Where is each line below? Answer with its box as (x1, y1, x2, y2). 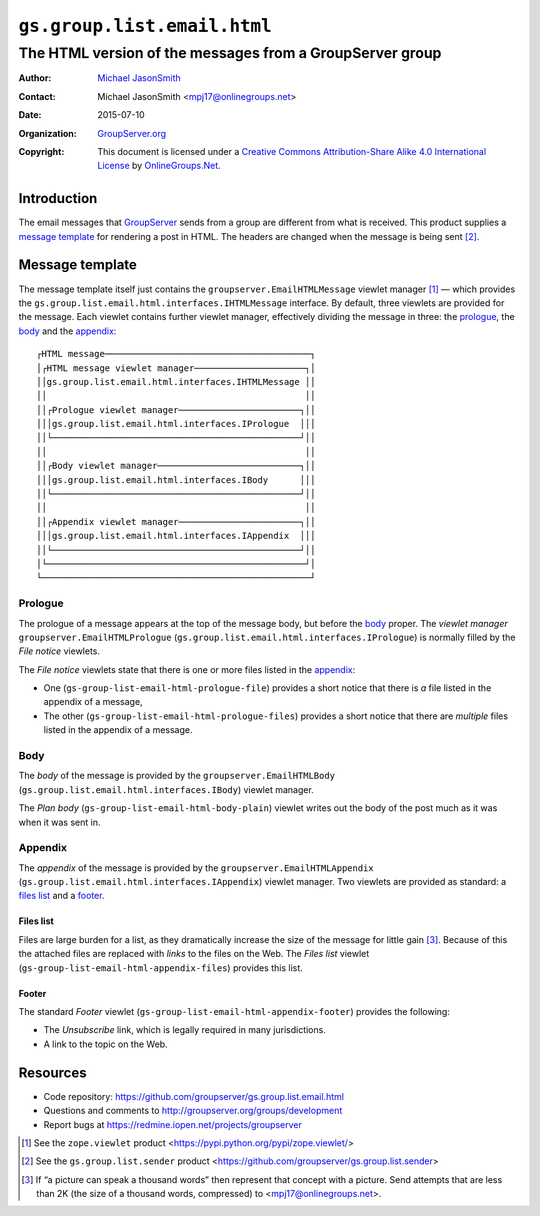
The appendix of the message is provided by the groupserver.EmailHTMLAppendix (18, 861, 374, 874)
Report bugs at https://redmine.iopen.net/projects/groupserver (43, 1118, 302, 1130)
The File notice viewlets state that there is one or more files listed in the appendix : (18, 663, 356, 675)
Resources (18, 1064, 87, 1081)
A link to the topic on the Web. (43, 1038, 169, 1050)
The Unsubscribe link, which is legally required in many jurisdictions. (43, 1024, 327, 1036)
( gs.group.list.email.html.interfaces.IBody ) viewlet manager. (18, 783, 314, 795)
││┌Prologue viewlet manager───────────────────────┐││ (36, 404, 316, 415)
